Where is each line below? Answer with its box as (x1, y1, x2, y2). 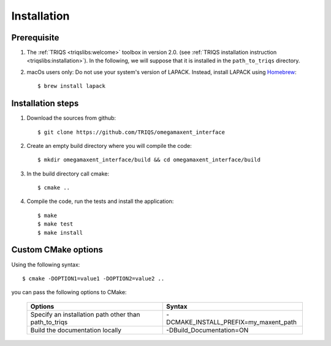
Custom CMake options (11, 245, 104, 255)
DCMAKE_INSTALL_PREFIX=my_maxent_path (166, 318, 297, 326)
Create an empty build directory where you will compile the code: (26, 142, 192, 149)
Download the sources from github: (26, 114, 116, 122)
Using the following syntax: (11, 260, 80, 268)
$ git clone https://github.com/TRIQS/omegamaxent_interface (37, 128, 225, 136)
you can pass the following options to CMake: (11, 289, 127, 296)
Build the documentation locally (30, 326, 122, 334)
